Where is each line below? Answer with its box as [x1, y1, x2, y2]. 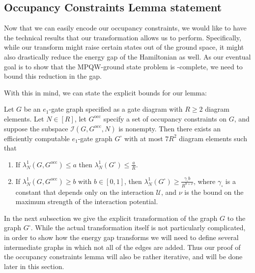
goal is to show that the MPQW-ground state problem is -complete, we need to [4, 61, 243, 71]
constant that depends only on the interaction [15, 186, 154, 197]
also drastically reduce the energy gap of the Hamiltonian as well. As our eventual [4, 51, 251, 61]
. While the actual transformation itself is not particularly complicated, [30, 222, 246, 233]
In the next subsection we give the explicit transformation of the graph [4, 212, 218, 223]
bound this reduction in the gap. [4, 71, 102, 81]
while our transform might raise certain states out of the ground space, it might [4, 42, 244, 52]
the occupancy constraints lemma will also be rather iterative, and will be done [4, 251, 243, 262]
